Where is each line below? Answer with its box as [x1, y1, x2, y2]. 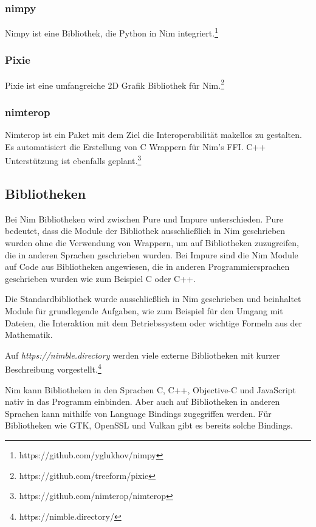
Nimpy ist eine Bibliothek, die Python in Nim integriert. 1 [5, 25, 218, 39]
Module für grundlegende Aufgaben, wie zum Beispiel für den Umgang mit [5, 304, 283, 317]
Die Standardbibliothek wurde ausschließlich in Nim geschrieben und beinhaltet [5, 292, 301, 305]
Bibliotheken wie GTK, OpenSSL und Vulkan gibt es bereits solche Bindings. [5, 419, 293, 432]
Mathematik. [5, 328, 53, 341]
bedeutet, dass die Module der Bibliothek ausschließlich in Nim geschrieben [5, 224, 286, 237]
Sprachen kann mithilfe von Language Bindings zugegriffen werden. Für [5, 407, 272, 419]
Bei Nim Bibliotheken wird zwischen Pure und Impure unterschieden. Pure [5, 212, 284, 225]
